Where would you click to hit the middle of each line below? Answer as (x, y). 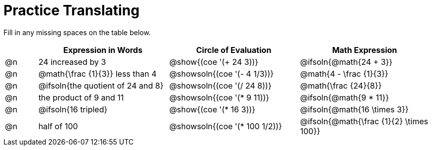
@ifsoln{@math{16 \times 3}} (354, 109)
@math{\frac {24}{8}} (341, 85)
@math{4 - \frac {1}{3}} (344, 74)
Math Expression (364, 50)
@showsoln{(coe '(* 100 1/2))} (225, 126)
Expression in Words (103, 50)
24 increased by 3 (72, 62)
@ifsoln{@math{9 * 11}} (345, 97)
